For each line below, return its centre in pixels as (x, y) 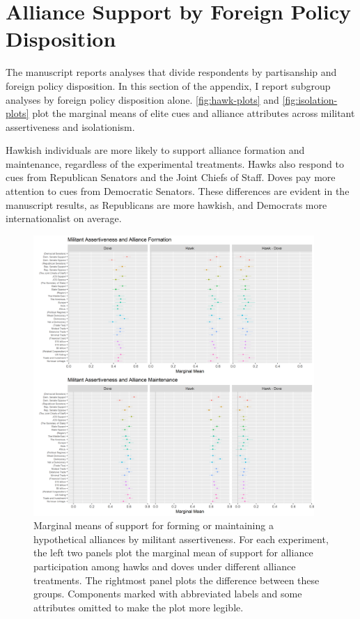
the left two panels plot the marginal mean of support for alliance (173, 553)
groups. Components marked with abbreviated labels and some (168, 594)
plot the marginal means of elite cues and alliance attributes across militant (194, 113)
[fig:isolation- (310, 99)
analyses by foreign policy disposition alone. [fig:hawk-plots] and (142, 99)
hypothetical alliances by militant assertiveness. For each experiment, (181, 539)
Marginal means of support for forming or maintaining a (154, 525)
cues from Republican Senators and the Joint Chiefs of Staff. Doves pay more (171, 177)
